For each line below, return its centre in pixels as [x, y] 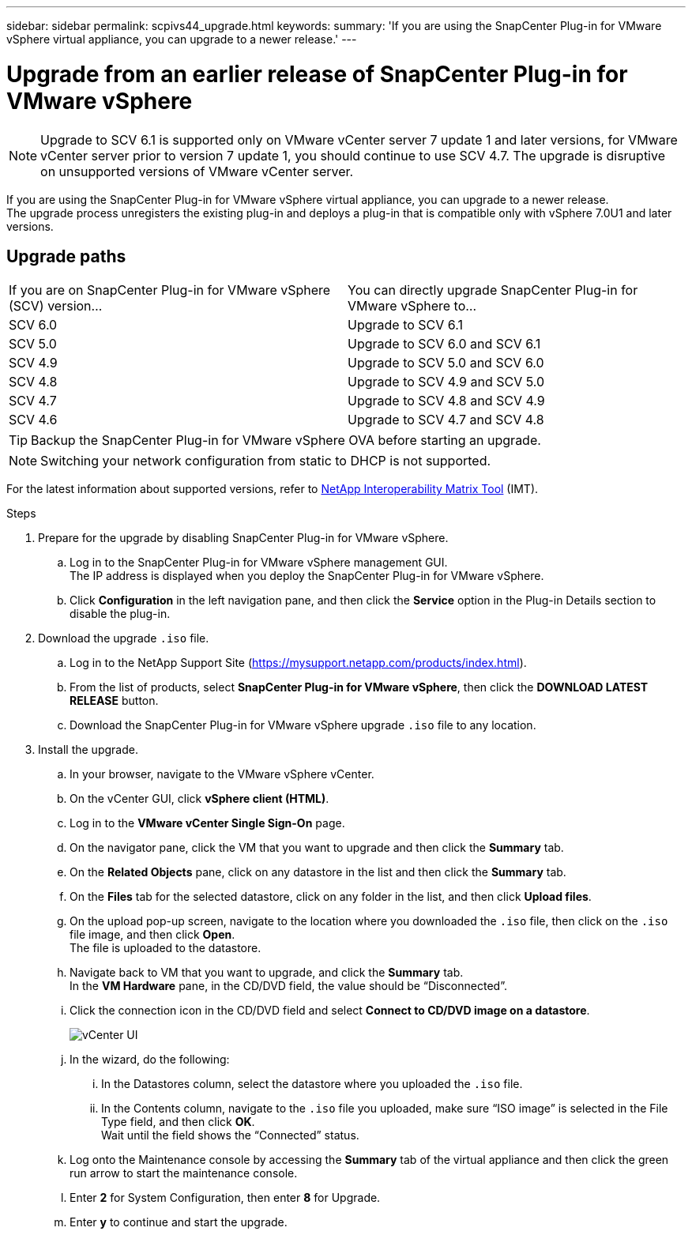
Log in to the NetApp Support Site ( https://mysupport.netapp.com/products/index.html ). [298, 663]
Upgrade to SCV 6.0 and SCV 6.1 [444, 344]
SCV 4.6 [33, 420]
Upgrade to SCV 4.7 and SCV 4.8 [446, 420]
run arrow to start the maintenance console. [184, 1173]
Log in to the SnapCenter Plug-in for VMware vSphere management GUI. [259, 563]
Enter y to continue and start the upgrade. [179, 1222]
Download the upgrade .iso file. [124, 638]
